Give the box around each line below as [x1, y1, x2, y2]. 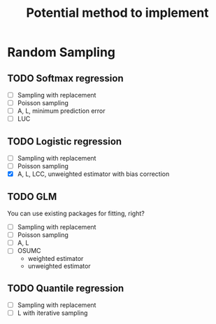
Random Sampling [7, 44, 116, 60]
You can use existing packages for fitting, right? [7, 209, 145, 218]
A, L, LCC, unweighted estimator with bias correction [17, 170, 170, 178]
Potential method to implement [26, 5, 209, 21]
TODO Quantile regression [7, 282, 124, 294]
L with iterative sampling [17, 309, 88, 317]
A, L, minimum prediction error [17, 107, 106, 115]
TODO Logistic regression [7, 135, 122, 147]
